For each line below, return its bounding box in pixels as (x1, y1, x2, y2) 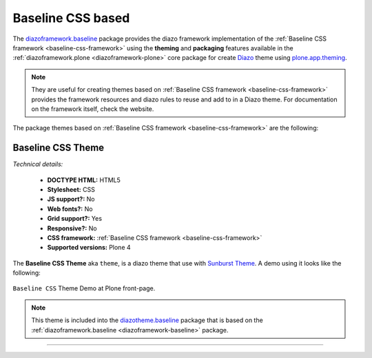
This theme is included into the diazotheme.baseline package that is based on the (31, 316, 263, 324)
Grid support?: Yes (47, 215, 103, 223)
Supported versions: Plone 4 (47, 243, 131, 252)
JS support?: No (47, 195, 95, 203)
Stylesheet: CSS (47, 185, 96, 193)
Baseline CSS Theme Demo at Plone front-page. (12, 284, 156, 292)
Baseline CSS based (12, 10, 130, 26)
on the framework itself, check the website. (31, 104, 154, 113)
